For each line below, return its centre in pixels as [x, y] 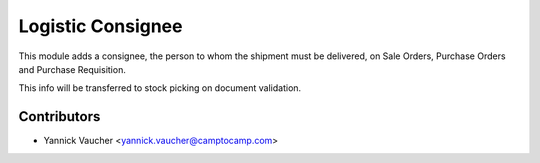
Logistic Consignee [100, 26]
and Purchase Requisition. [72, 69]
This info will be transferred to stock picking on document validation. [160, 88]
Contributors [59, 116]
